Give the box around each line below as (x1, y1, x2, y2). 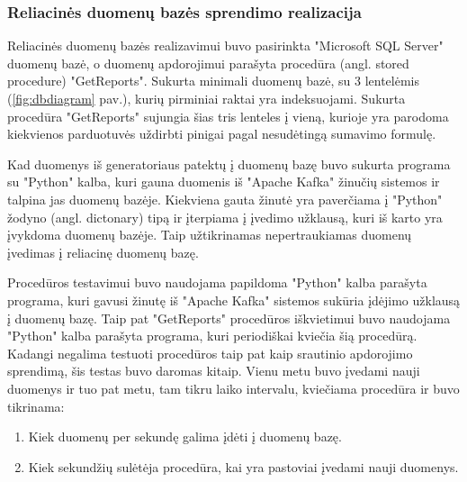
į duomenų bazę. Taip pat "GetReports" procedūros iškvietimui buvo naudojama (7, 308, 451, 327)
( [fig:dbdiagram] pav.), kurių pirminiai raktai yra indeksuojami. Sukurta (7, 89, 406, 107)
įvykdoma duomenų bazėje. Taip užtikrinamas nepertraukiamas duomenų (7, 225, 412, 244)
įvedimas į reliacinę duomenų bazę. (7, 242, 199, 261)
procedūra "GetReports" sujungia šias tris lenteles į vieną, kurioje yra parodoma (7, 106, 449, 125)
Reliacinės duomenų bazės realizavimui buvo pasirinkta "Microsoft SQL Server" (7, 36, 444, 55)
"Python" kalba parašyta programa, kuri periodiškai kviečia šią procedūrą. (7, 326, 418, 345)
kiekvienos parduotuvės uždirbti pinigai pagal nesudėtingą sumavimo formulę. (7, 124, 436, 143)
